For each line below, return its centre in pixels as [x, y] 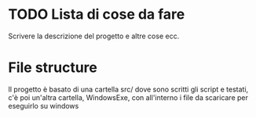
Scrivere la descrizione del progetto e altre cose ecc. [94, 36]
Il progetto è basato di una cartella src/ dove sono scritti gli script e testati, [128, 89]
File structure [53, 68]
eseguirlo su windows [44, 105]
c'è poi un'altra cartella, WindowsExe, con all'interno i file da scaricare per [128, 97]
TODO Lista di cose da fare [97, 14]
